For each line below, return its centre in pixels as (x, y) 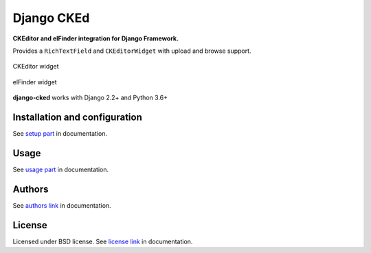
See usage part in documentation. (61, 169)
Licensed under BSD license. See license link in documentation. (103, 241)
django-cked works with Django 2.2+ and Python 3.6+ (90, 98)
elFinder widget (35, 82)
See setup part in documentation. (60, 134)
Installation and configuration (77, 117)
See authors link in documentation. (62, 205)
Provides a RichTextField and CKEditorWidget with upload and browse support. (132, 51)
